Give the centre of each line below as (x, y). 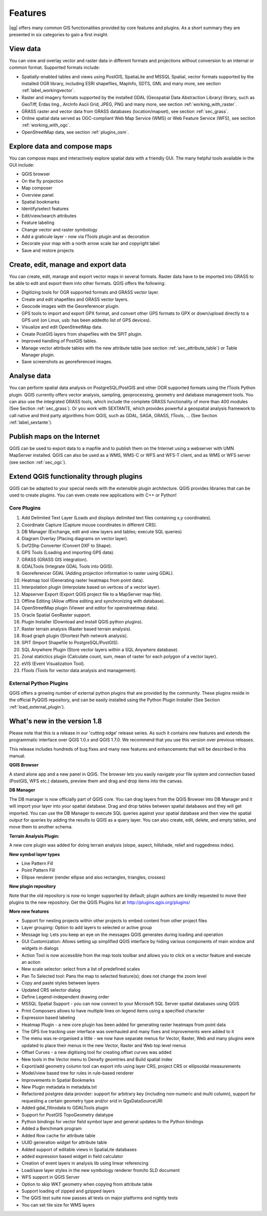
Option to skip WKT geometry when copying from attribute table (87, 1184)
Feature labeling (38, 222)
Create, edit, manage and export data (68, 264)
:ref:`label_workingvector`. (48, 90)
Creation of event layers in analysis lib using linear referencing (85, 1163)
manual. (17, 756)
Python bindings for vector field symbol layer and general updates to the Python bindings (112, 1122)
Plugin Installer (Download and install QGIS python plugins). (82, 622)
